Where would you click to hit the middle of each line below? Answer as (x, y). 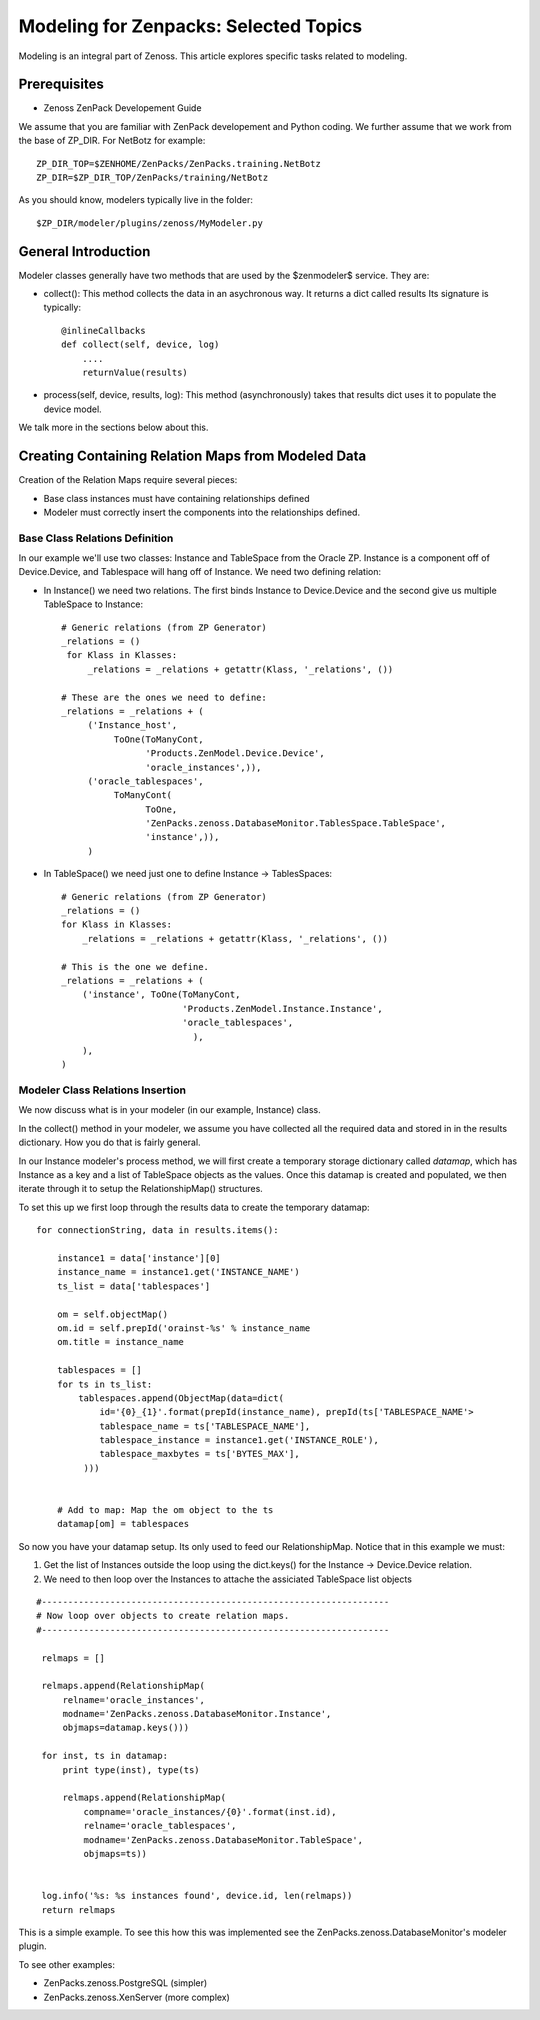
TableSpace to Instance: (93, 604)
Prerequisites (61, 84)
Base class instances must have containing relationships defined (176, 498)
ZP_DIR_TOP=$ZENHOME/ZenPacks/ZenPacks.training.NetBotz (179, 163)
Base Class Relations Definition (96, 538)
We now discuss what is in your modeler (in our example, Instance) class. (170, 1110)
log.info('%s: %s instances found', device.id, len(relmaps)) (197, 1896)
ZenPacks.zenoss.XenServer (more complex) (136, 1997)
